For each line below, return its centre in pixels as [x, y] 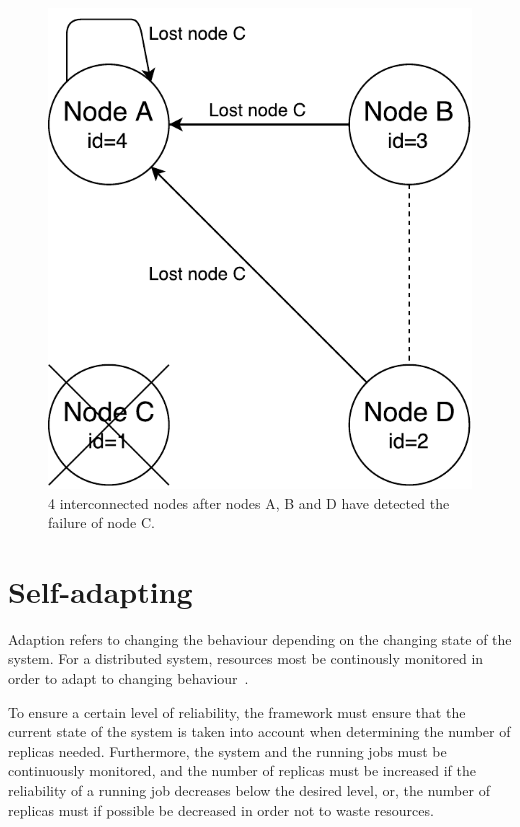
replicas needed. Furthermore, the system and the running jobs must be [227, 750]
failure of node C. [102, 522]
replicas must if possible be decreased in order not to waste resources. [221, 809]
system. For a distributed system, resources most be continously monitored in [246, 658]
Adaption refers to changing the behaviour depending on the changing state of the [260, 638]
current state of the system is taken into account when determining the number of [259, 731]
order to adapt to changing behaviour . [128, 678]
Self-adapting [100, 590]
